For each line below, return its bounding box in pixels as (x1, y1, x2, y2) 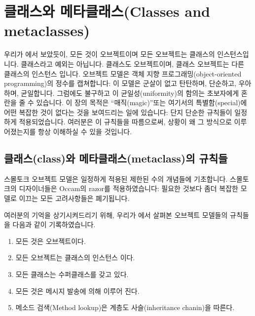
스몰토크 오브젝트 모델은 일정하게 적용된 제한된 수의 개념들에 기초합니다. (4, 173, 228, 184)
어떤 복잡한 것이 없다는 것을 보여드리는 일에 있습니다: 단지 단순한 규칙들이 (4, 107, 232, 117)
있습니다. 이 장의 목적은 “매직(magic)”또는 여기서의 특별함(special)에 (36, 97, 247, 108)
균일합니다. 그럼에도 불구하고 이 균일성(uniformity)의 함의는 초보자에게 (21, 87, 239, 98)
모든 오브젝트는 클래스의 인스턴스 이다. (15, 252, 135, 263)
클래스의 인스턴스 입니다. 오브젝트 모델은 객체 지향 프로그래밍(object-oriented (4, 68, 242, 79)
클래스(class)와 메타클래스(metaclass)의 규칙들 (4, 151, 228, 166)
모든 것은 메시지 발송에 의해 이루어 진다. (15, 285, 140, 296)
